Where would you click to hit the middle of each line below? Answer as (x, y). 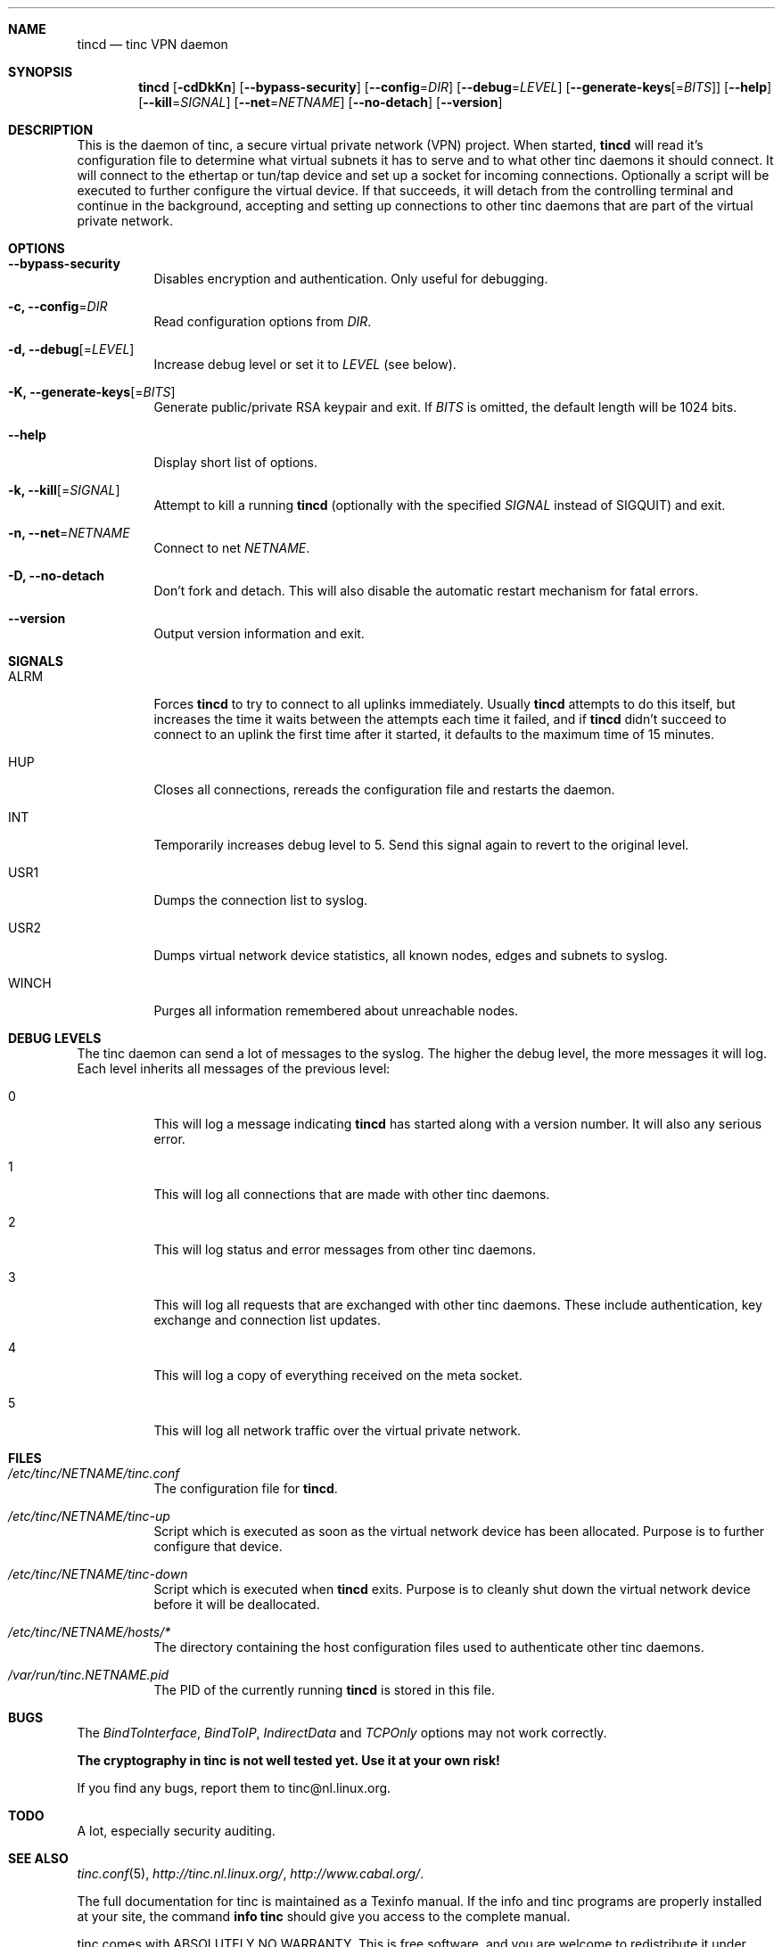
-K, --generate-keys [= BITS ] (92, 392)
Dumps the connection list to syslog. (261, 900)
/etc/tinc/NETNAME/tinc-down (98, 1574)
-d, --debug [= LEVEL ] (71, 349)
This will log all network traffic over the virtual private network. (337, 1430)
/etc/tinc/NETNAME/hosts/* (90, 1632)
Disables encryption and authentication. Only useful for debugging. (351, 279)
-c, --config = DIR (58, 306)
